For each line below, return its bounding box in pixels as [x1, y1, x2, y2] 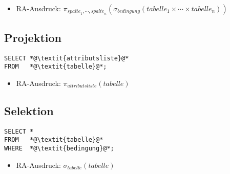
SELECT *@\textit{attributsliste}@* [4, 54, 129, 62]
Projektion [4, 29, 61, 45]
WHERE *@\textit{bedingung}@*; [4, 145, 114, 153]
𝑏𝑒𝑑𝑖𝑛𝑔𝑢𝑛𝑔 [117, 9, 140, 14]
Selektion [4, 102, 54, 118]
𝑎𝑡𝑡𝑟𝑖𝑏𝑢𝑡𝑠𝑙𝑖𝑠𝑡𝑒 [67, 83, 97, 89]
